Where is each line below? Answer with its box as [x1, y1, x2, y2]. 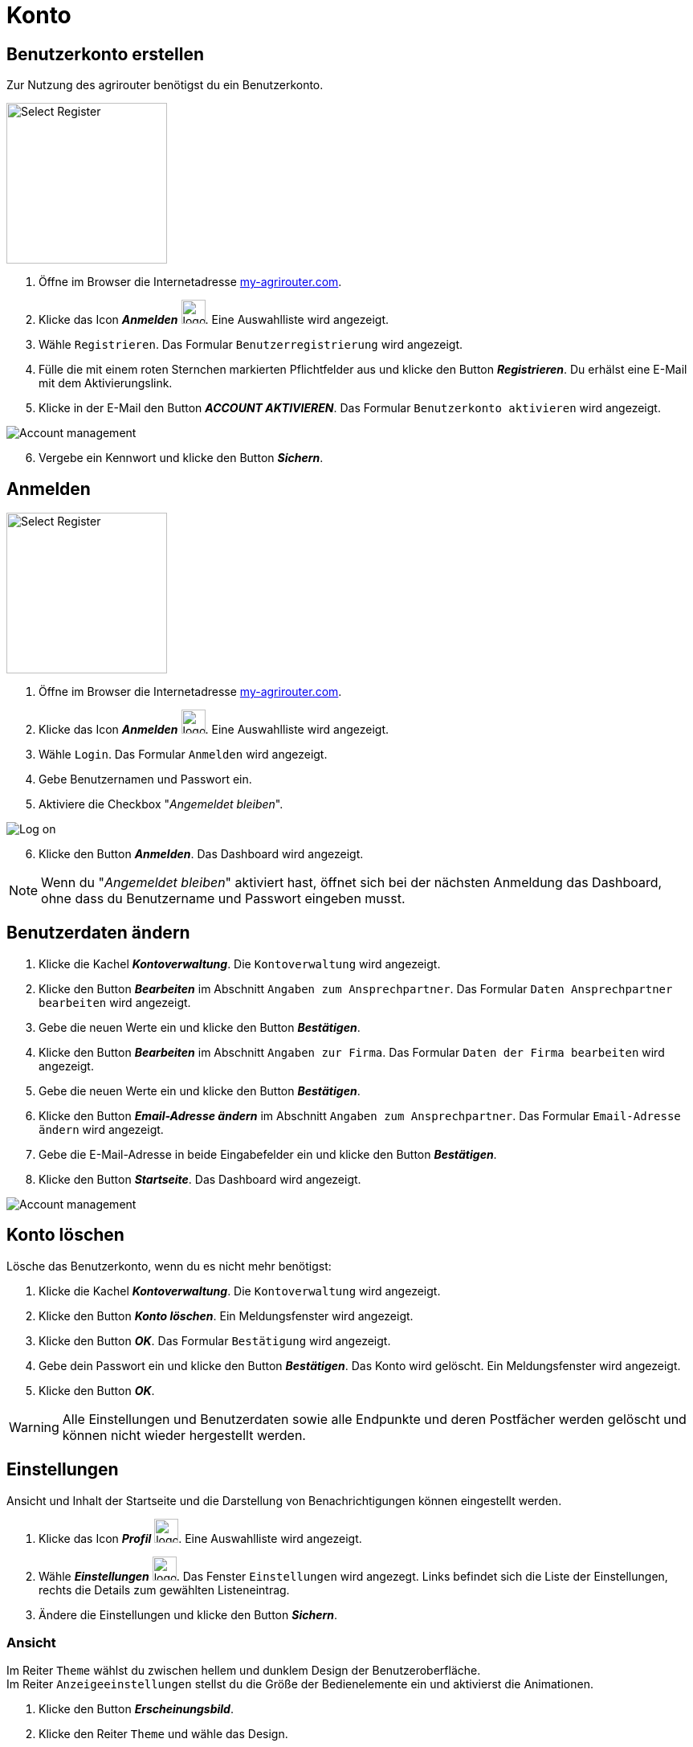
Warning [9, 1418, 59, 1435]
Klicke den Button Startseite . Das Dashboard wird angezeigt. [39, 1172, 361, 1186]
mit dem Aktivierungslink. [39, 376, 173, 391]
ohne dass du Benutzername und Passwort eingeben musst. [41, 890, 406, 907]
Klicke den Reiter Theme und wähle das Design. [39, 1727, 288, 1741]
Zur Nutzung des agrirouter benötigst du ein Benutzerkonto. [6, 78, 324, 92]
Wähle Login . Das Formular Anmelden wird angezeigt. [39, 747, 328, 762]
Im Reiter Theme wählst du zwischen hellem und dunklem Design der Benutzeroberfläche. [6, 1663, 481, 1678]
